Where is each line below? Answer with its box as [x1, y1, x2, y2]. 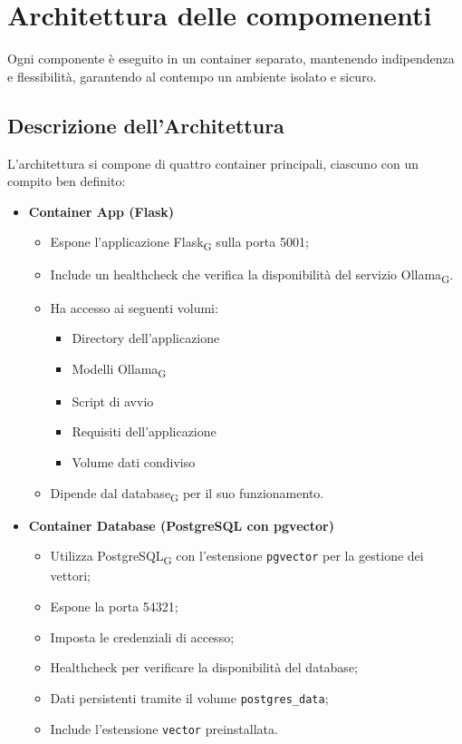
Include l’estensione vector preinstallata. [50, 719, 278, 738]
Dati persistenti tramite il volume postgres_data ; [50, 688, 329, 707]
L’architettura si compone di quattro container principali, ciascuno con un [7, 153, 419, 172]
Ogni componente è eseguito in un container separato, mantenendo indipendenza [7, 49, 455, 68]
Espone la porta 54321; [50, 597, 178, 616]
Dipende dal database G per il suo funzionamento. [50, 483, 324, 504]
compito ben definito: [7, 171, 126, 191]
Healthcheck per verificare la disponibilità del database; [50, 658, 358, 677]
